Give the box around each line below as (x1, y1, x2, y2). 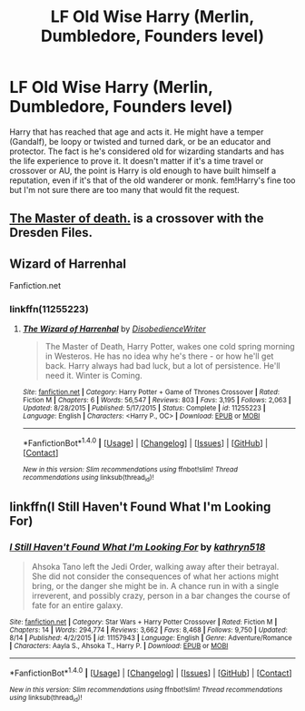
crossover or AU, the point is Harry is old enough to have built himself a (9, 165, 277, 176)
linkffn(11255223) (9, 303, 89, 316)
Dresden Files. (9, 225, 93, 240)
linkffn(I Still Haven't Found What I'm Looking (9, 499, 271, 514)
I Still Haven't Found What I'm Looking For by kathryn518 (9, 540, 266, 553)
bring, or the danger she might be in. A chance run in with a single (31, 581, 280, 592)
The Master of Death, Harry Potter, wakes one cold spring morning (44, 341, 295, 352)
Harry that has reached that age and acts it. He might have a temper (9, 126, 264, 137)
